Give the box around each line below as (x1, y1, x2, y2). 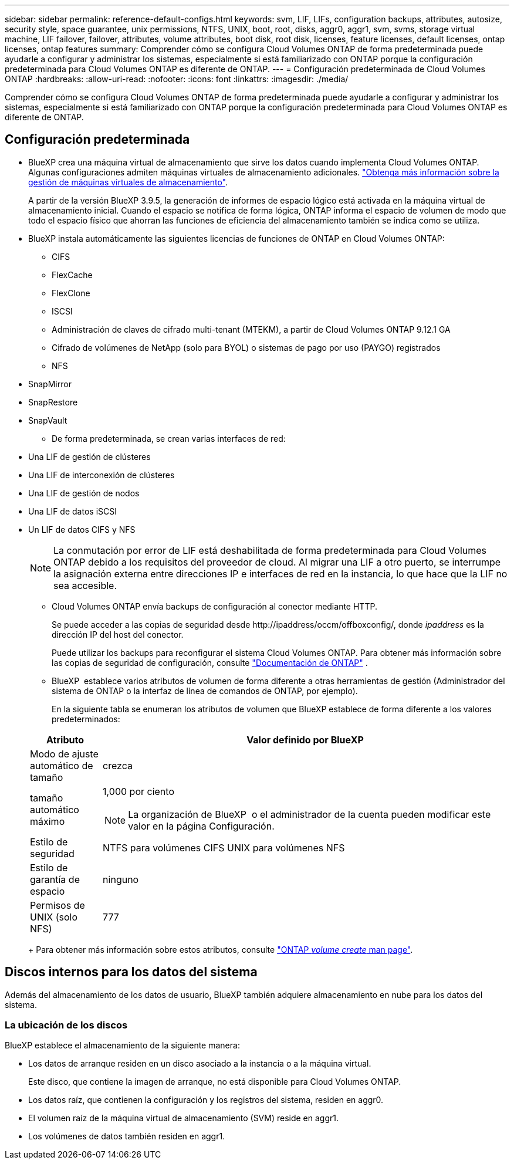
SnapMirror (28, 378, 72, 389)
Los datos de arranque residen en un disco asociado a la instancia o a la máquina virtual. (28, 1058, 371, 1069)
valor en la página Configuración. (128, 820, 275, 832)
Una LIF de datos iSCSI (28, 506, 117, 516)
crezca (103, 759, 133, 772)
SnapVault (28, 415, 67, 425)
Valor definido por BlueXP (246, 733, 364, 746)
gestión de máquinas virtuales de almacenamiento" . (28, 177, 228, 187)
